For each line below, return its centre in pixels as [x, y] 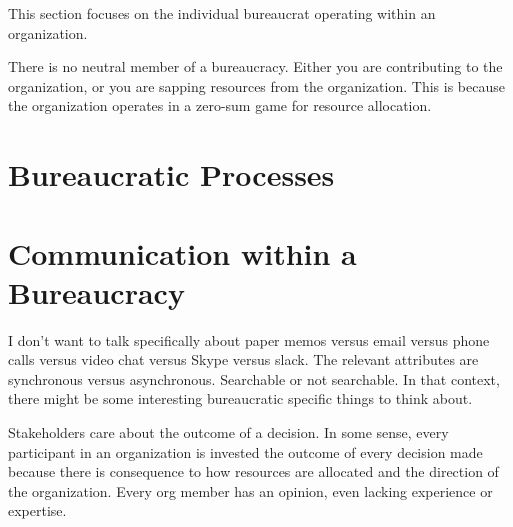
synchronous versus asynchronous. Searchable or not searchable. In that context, [254, 378]
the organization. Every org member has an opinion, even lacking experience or [250, 490]
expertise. [37, 510]
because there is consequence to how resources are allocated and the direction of [253, 471]
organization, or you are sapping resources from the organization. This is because [256, 85]
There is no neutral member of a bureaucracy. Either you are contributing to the [255, 66]
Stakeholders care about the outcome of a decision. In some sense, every [228, 432]
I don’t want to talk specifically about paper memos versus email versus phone [249, 339]
